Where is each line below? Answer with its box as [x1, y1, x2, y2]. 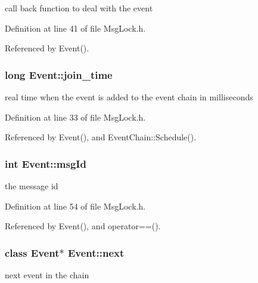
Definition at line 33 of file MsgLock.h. [5, 110, 146, 123]
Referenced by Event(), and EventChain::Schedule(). [5, 131, 197, 143]
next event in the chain [5, 269, 89, 281]
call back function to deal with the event [5, 2, 153, 14]
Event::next [67, 245, 125, 260]
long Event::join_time [5, 67, 113, 82]
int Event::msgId [5, 156, 86, 171]
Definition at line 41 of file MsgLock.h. [5, 21, 146, 34]
